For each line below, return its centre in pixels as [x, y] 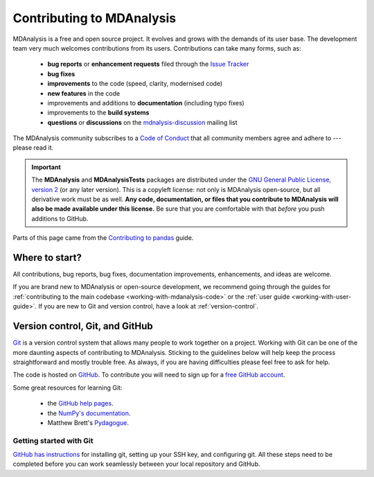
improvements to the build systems [98, 113]
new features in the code [84, 93]
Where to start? [47, 258]
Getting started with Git [53, 440]
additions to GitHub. [60, 218]
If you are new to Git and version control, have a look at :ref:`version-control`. [149, 306]
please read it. [33, 148]
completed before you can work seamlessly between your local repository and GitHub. [136, 464]
